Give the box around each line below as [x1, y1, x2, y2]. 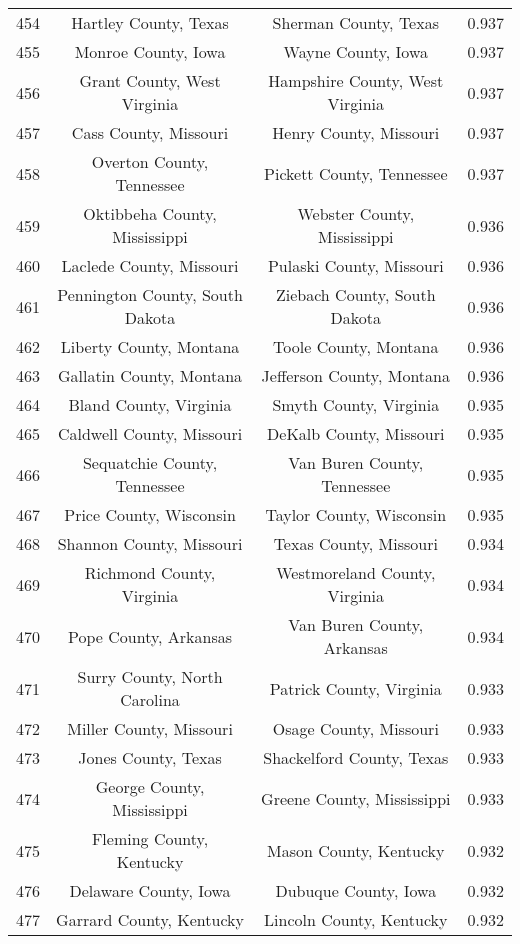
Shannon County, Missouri [57, 532, 243, 555]
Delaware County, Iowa [69, 879, 231, 902]
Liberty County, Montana [60, 335, 240, 358]
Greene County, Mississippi [261, 786, 451, 810]
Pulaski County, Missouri [267, 254, 444, 277]
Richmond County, [84, 561, 216, 584]
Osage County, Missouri [272, 717, 439, 740]
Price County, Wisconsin [64, 503, 236, 526]
